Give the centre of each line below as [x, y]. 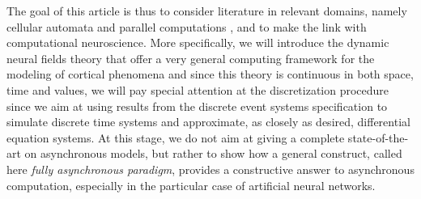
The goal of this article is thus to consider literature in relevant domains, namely [207, 11]
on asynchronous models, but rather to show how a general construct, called [213, 153]
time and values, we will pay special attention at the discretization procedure [198, 89]
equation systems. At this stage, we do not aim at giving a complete [176, 137]
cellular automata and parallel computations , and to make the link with [187, 26]
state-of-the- [378, 137]
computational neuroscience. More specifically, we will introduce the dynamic [198, 42]
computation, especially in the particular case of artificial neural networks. [191, 185]
